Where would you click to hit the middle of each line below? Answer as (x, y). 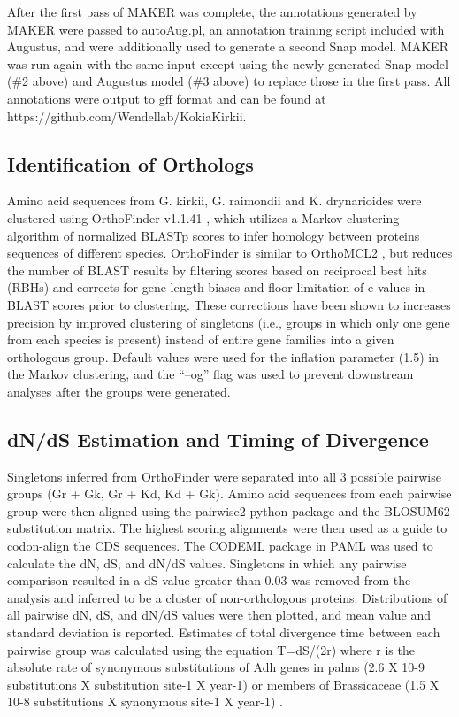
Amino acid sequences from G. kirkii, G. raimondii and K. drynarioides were (214, 200)
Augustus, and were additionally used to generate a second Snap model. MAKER (228, 46)
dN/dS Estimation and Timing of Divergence (218, 439)
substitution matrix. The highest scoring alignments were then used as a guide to (227, 528)
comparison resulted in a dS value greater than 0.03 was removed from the (209, 580)
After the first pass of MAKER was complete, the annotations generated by (212, 12)
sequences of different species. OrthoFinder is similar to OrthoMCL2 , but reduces (230, 253)
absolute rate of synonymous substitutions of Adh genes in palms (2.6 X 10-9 (216, 667)
